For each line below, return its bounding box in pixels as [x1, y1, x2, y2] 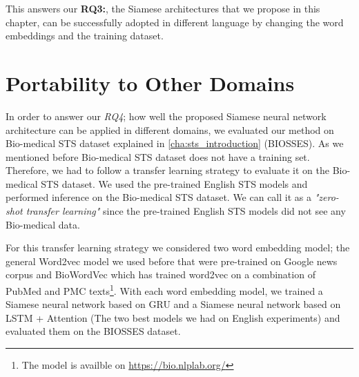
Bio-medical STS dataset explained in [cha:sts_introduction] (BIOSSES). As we [6, 136, 344, 151]
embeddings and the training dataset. [6, 28, 164, 43]
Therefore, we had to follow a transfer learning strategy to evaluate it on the [6, 163, 329, 177]
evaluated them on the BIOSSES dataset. [6, 324, 181, 338]
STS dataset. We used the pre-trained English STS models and [41, 176, 308, 191]
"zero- [314, 190, 339, 204]
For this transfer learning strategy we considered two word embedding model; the [6, 240, 350, 255]
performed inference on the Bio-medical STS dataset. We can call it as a [6, 190, 311, 204]
